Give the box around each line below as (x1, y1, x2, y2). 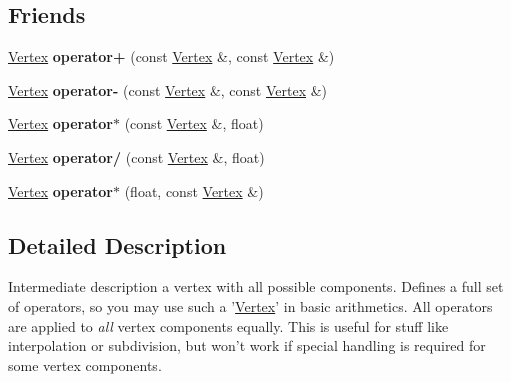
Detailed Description (8, 229, 227, 260)
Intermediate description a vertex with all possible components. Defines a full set (8, 276, 504, 297)
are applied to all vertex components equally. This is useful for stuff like (8, 315, 449, 336)
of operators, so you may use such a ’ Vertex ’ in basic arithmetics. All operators (8, 295, 493, 316)
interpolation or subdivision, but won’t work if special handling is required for (8, 335, 486, 356)
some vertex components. (8, 354, 162, 375)
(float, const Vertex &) (124, 180, 264, 201)
